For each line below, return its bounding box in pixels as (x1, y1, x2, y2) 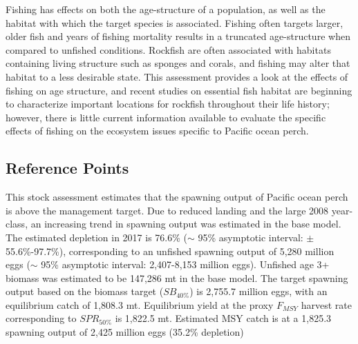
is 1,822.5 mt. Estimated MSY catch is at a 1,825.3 (115, 311, 332, 325)
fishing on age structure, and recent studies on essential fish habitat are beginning (6, 83, 352, 97)
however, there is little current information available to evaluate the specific (6, 110, 326, 124)
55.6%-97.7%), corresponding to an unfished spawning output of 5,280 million (6, 243, 335, 258)
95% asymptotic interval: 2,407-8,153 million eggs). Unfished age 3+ (41, 257, 330, 272)
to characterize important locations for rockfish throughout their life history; (6, 97, 330, 111)
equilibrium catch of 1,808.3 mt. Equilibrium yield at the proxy (6, 297, 274, 312)
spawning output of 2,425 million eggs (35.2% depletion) (6, 325, 244, 339)
